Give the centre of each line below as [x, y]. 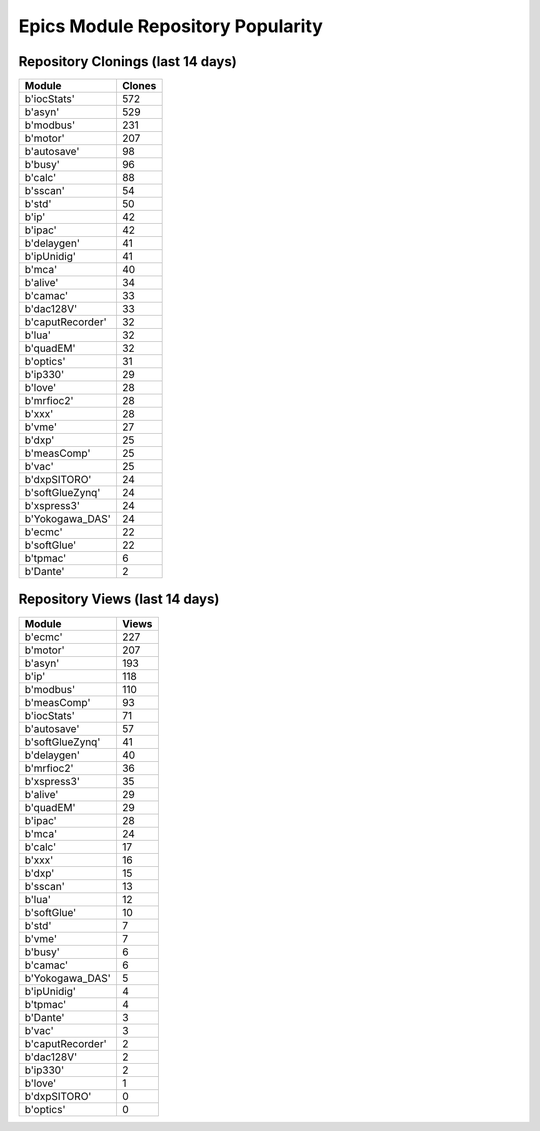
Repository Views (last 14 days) [119, 599]
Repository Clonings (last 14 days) [127, 61]
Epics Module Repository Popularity [171, 26]
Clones [139, 86]
